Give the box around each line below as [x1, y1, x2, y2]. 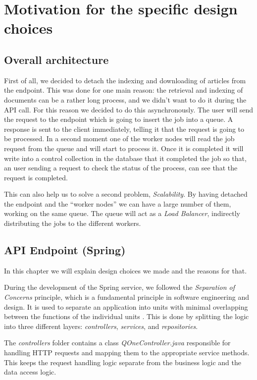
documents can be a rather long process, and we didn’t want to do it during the [4, 94, 247, 105]
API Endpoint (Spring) [4, 242, 126, 258]
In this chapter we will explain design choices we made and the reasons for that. [4, 265, 247, 275]
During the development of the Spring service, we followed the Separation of [4, 282, 235, 292]
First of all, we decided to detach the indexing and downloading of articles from [4, 75, 246, 85]
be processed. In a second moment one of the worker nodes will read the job [4, 133, 235, 144]
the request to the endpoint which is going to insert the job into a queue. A [4, 114, 233, 124]
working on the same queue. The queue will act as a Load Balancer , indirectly [4, 208, 241, 218]
